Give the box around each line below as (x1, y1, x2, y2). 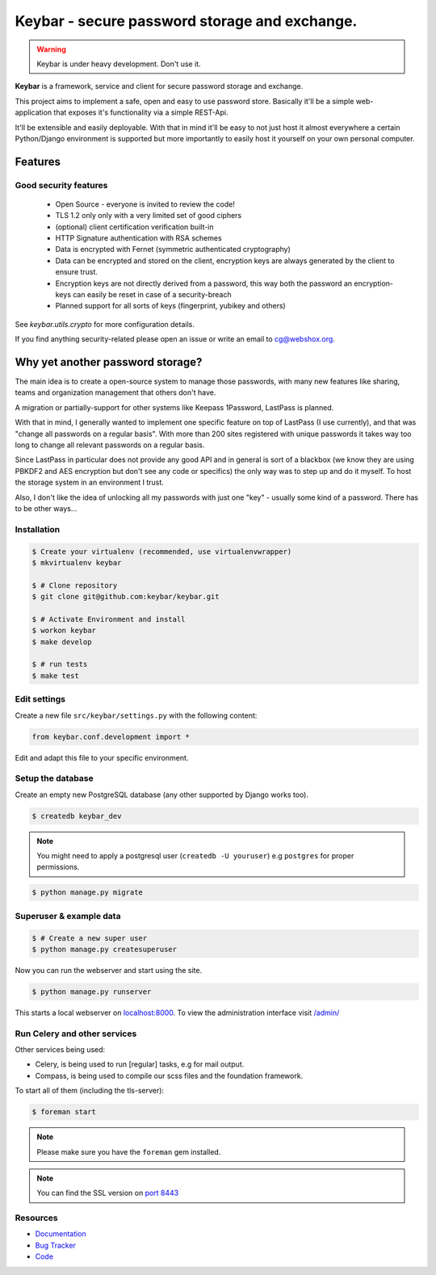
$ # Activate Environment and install (31, 614, 186, 623)
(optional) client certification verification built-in (55, 222, 214, 232)
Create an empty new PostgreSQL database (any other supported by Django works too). (15, 790, 308, 799)
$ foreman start (31, 1107, 97, 1117)
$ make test (31, 671, 80, 680)
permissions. (36, 862, 80, 872)
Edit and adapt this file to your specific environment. (15, 753, 189, 762)
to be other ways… (15, 503, 78, 513)
